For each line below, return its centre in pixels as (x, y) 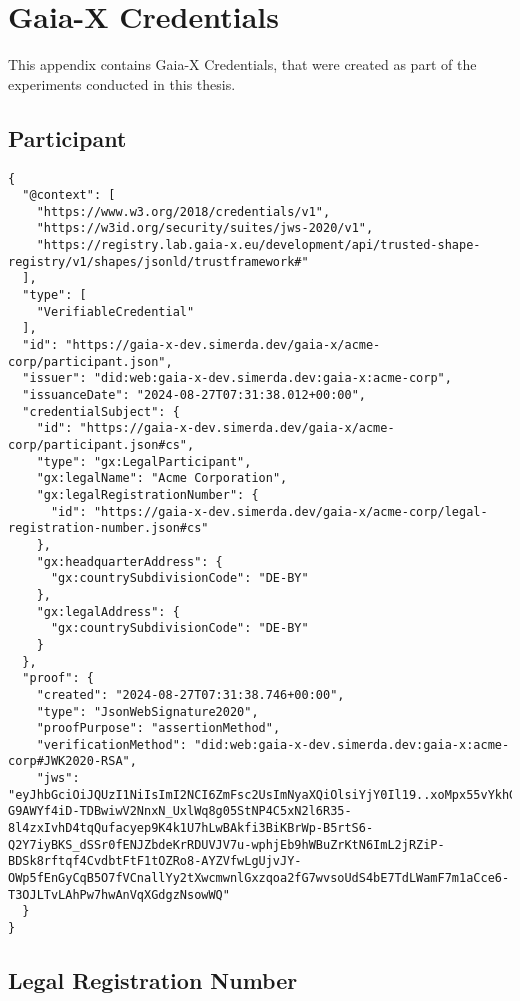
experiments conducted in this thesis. (122, 83)
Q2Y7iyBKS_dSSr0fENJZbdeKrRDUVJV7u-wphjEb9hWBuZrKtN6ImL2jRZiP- (226, 844)
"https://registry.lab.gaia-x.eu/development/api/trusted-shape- (258, 245)
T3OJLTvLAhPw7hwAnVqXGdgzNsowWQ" (119, 894)
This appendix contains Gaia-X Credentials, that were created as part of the (242, 64)
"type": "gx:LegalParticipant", (144, 461)
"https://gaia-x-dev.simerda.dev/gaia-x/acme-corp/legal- (290, 511)
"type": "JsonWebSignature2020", (147, 711)
